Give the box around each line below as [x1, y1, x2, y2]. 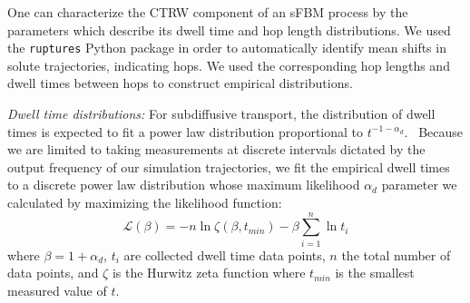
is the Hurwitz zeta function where [112, 263, 306, 282]
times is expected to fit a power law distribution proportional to [7, 122, 364, 141]
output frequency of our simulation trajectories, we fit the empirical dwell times [7, 157, 450, 176]
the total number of [341, 245, 451, 264]
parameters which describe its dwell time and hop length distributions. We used [7, 20, 451, 39]
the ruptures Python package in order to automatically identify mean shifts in [7, 38, 446, 57]
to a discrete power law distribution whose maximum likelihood [7, 175, 360, 194]
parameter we [381, 175, 457, 194]
